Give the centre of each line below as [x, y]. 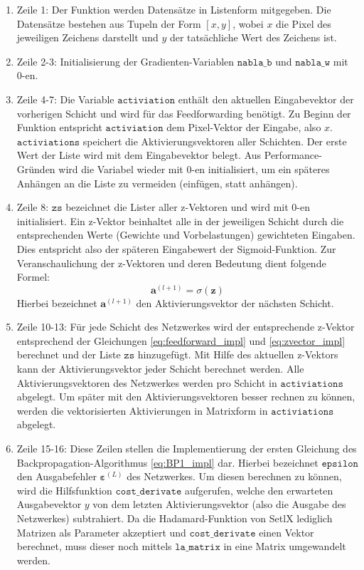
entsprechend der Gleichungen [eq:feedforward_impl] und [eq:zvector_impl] [181, 340]
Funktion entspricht [59, 127]
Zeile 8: [33, 207]
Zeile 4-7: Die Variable [65, 99]
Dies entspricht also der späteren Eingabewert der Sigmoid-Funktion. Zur [176, 248]
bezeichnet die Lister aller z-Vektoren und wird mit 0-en [188, 207]
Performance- [293, 155]
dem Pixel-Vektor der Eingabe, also [244, 127]
